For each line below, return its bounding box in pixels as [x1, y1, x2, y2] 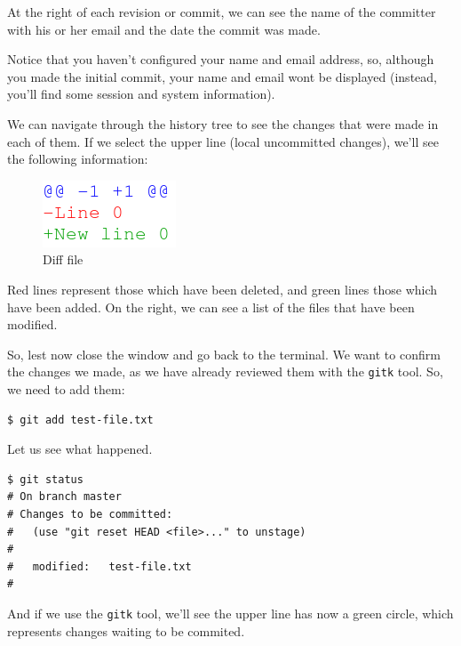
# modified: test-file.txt [7, 560, 192, 573]
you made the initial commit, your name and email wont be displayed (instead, [7, 67, 437, 85]
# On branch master [7, 490, 122, 504]
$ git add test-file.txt [7, 413, 154, 426]
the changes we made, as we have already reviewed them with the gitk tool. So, [7, 362, 443, 381]
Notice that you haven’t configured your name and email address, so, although [7, 50, 434, 69]
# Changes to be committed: [7, 507, 173, 521]
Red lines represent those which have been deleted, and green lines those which [7, 279, 438, 298]
